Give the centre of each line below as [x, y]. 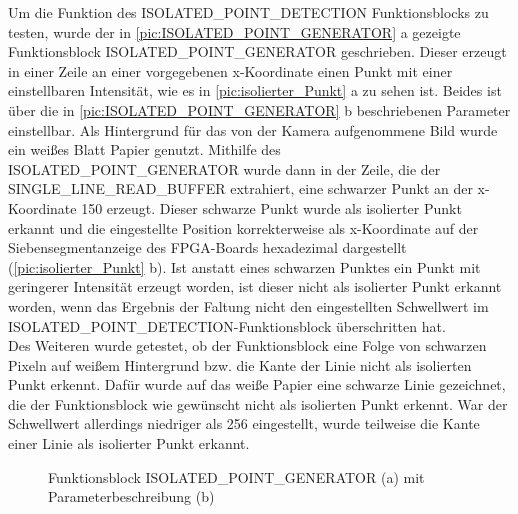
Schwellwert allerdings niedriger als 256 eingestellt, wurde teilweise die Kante [244, 423]
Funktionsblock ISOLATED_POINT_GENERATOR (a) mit [236, 476]
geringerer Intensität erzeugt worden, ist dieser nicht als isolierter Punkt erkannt [255, 286]
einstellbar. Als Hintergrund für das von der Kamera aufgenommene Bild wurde [253, 129]
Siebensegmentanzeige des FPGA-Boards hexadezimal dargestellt [207, 247]
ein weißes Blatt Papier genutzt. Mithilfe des [144, 149]
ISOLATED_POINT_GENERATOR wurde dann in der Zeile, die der [224, 168]
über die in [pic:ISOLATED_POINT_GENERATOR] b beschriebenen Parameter [259, 109]
